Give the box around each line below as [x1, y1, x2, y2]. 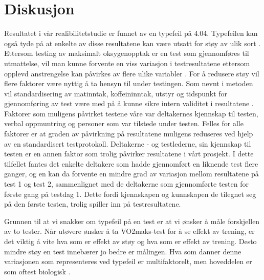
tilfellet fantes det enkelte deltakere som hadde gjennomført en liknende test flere [4, 158, 258, 169]
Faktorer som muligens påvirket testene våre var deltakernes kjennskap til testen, [4, 108, 258, 118]
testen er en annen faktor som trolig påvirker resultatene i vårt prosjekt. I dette [4, 148, 254, 159]
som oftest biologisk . [4, 266, 71, 276]
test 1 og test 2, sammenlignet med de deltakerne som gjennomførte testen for [4, 178, 249, 189]
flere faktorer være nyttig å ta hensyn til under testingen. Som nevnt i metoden [4, 78, 253, 89]
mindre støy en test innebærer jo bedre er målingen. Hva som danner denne [4, 246, 241, 256]
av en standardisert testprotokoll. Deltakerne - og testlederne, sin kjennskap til [4, 138, 251, 149]
